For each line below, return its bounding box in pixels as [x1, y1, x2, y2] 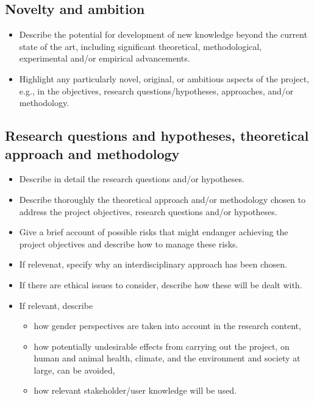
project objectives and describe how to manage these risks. [19, 237, 238, 250]
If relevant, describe [19, 299, 93, 311]
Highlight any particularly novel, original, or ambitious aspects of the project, [19, 72, 310, 85]
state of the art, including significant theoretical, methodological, [19, 40, 262, 52]
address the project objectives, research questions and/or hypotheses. [19, 205, 277, 218]
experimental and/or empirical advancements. [19, 52, 190, 65]
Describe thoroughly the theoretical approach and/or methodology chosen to [19, 193, 305, 205]
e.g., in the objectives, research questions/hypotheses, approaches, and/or [19, 84, 294, 97]
